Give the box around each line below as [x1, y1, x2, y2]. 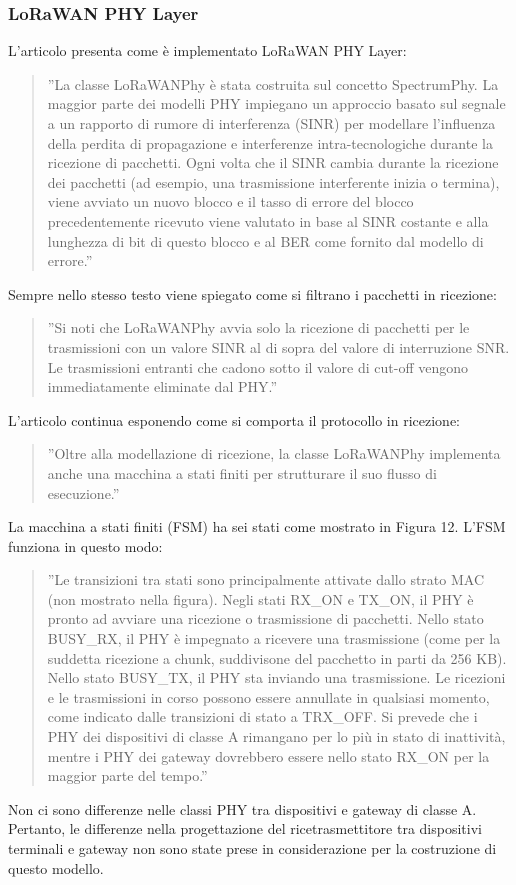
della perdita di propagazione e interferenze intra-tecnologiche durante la [47, 132, 493, 153]
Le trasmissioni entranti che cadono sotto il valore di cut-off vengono [47, 356, 468, 377]
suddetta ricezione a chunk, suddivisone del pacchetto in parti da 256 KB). [47, 647, 507, 668]
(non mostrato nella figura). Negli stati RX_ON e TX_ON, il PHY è [47, 588, 474, 609]
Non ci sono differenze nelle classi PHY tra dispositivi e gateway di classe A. [8, 798, 477, 819]
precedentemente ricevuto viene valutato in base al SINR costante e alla [47, 210, 489, 231]
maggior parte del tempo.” [47, 765, 208, 786]
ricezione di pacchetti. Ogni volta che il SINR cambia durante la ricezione [47, 152, 499, 173]
